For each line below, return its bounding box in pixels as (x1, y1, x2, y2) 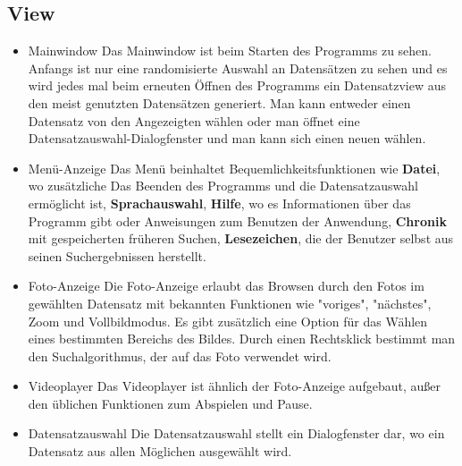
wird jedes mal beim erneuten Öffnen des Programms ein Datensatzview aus (28, 76, 446, 95)
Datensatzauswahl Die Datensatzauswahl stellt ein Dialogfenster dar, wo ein (28, 424, 445, 443)
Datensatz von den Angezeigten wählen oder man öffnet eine (28, 111, 360, 130)
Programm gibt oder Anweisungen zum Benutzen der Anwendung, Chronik (28, 211, 447, 230)
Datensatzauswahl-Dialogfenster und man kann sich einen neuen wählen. (28, 129, 426, 148)
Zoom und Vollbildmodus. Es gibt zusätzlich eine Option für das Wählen (28, 311, 428, 330)
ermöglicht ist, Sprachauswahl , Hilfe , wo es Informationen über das (28, 193, 411, 212)
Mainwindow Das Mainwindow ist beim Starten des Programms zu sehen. (28, 41, 433, 60)
